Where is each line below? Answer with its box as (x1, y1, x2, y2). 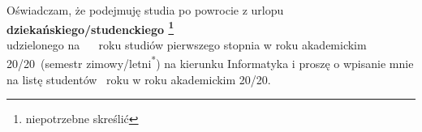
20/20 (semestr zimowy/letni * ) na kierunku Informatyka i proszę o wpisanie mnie (6, 53, 414, 72)
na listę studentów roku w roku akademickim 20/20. (6, 70, 271, 87)
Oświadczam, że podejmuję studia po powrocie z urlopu (6, 2, 284, 18)
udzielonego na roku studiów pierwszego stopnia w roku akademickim (6, 36, 367, 53)
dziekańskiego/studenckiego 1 (6, 18, 174, 37)
